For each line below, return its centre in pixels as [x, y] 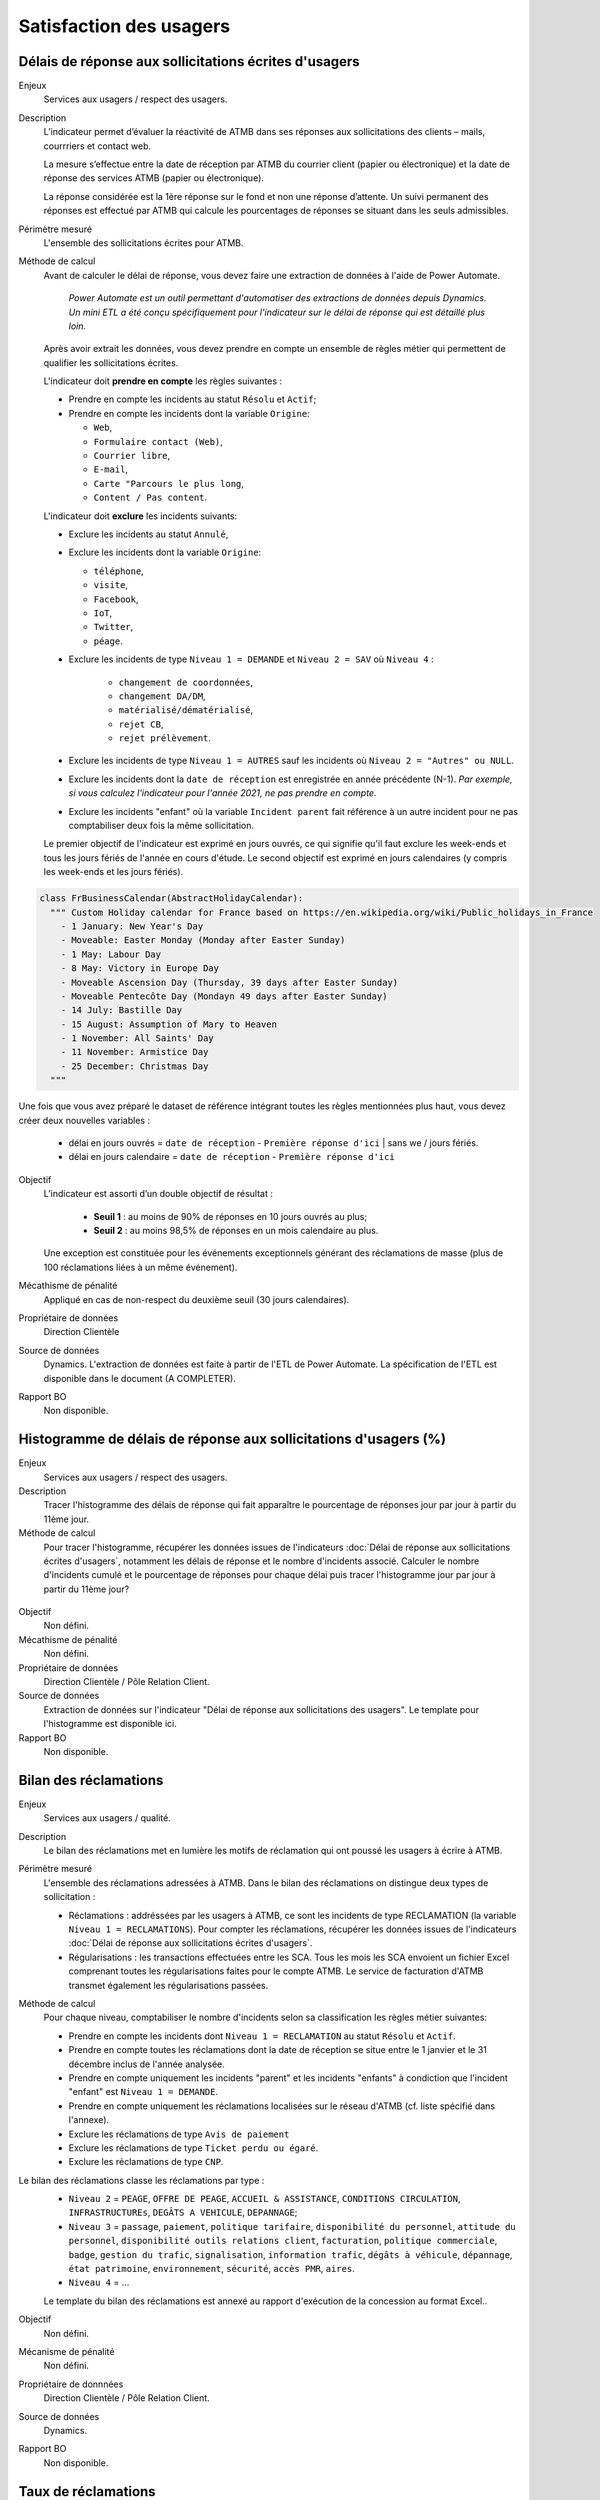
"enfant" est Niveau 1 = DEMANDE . [143, 2092]
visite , [111, 585]
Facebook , [116, 599]
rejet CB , [141, 724]
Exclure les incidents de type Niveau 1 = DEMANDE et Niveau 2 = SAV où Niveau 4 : [251, 659]
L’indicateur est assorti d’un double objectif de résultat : [158, 1194]
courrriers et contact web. [97, 146]
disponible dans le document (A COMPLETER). [140, 1378]
